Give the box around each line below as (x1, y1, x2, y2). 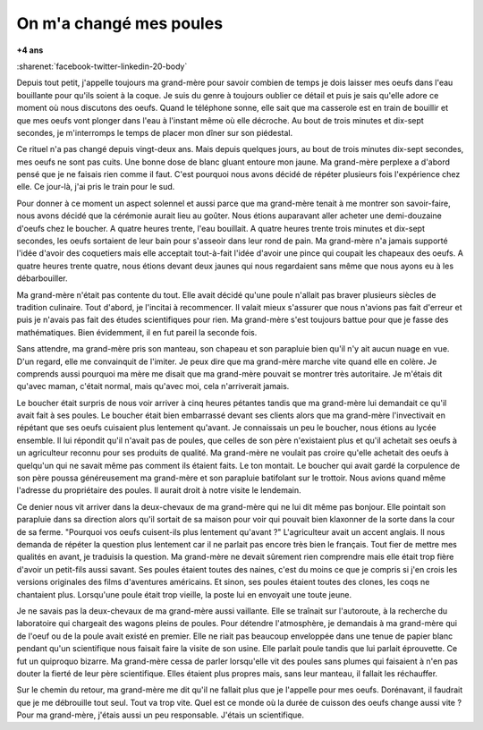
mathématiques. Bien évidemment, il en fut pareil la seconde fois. (16, 327, 258, 337)
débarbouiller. (16, 273, 68, 284)
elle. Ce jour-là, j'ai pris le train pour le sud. (16, 182, 175, 192)
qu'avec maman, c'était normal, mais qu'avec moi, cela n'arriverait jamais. (16, 381, 290, 392)
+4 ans (16, 45, 44, 55)
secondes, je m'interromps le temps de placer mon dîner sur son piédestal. (16, 127, 293, 138)
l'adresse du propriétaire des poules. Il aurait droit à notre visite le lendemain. (16, 485, 301, 496)
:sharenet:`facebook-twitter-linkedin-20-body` (16, 61, 188, 72)
